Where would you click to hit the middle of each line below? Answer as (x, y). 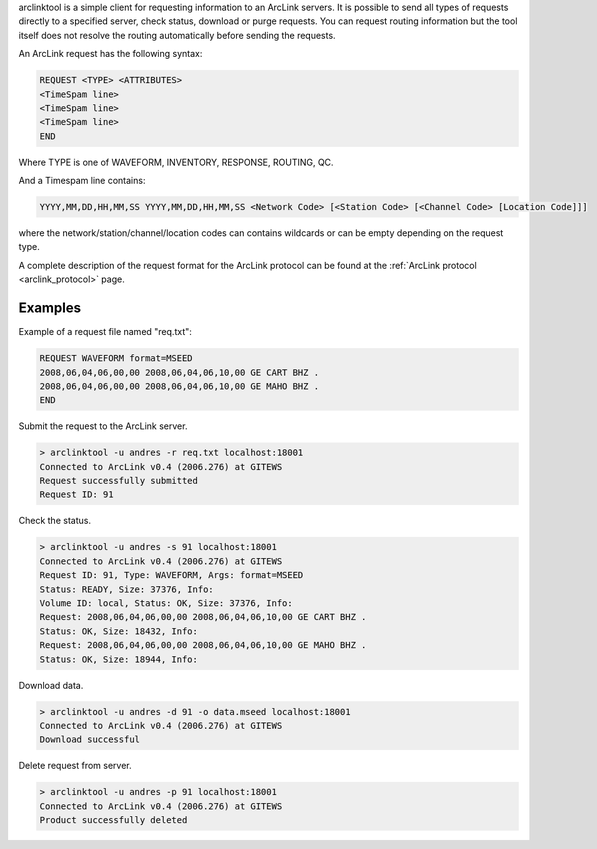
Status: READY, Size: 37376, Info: (126, 589)
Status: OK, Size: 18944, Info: (119, 659)
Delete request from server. (75, 766)
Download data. (51, 685)
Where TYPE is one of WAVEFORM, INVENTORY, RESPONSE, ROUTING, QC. (176, 162)
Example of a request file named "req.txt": (105, 332)
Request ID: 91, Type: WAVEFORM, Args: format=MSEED (171, 575)
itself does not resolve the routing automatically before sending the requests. (177, 35)
